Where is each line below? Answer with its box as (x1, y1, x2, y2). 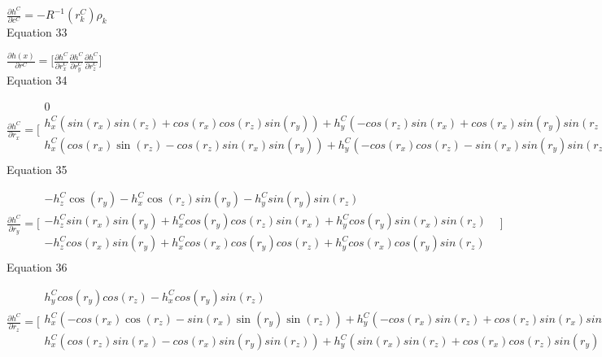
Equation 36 (7, 259, 68, 276)
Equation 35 (7, 160, 68, 177)
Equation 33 (7, 24, 68, 41)
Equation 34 (7, 71, 68, 88)
